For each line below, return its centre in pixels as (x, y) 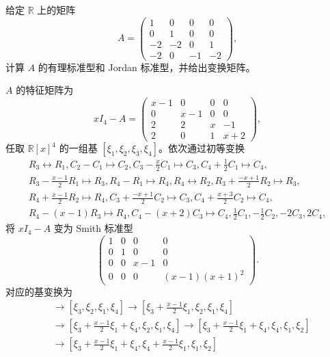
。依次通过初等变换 (201, 148)
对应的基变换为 (39, 291)
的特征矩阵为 (45, 90)
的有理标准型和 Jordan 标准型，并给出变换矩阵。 (147, 67)
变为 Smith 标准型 (93, 228)
